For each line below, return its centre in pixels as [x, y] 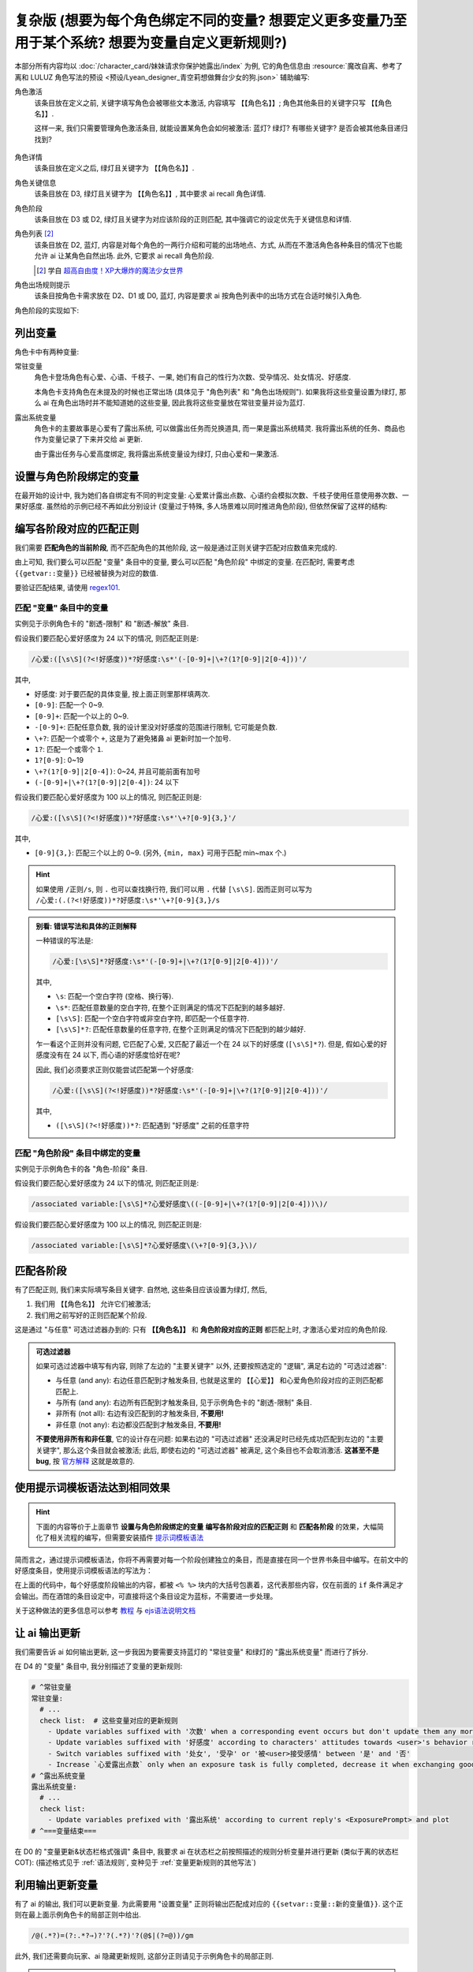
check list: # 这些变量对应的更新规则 [109, 1720]
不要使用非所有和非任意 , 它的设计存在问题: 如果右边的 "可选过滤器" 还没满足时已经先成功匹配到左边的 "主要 [210, 1439]
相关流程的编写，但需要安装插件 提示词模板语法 [127, 1537]
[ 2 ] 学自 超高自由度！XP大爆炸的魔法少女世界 [110, 270]
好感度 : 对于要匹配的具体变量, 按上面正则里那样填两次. [122, 694]
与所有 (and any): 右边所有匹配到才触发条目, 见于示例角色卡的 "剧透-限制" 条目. [184, 1402]
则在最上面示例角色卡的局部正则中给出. [78, 1915]
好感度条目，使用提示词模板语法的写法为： [84, 1571]
